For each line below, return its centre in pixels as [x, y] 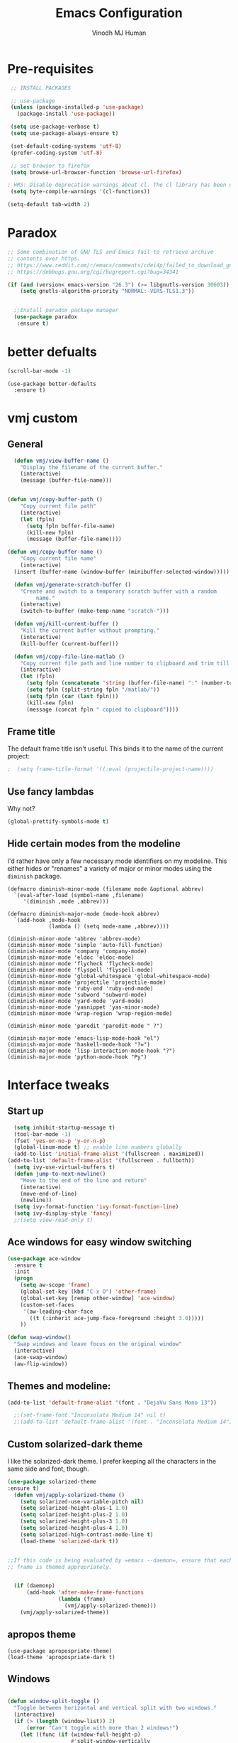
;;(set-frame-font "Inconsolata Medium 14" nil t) [90, 1415]
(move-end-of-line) [49, 1194]
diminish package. [35, 876]
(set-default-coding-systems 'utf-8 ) [66, 146]
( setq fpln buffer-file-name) [70, 526]
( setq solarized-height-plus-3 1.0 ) [74, 1522]
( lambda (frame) [82, 1599]
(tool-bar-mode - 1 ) [42, 1134]
